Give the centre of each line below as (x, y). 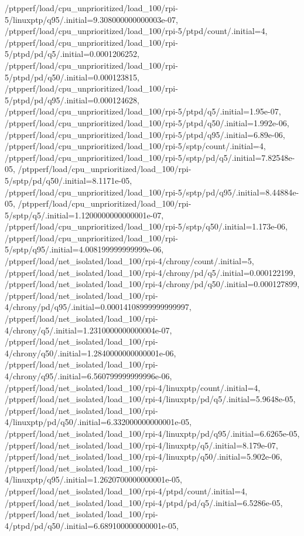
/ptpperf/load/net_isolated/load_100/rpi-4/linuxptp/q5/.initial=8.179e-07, (141, 445)
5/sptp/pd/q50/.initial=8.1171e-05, (69, 180)
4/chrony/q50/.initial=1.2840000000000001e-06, (90, 353)
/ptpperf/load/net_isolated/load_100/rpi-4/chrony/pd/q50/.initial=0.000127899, (152, 284)
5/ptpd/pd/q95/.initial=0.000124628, (72, 100)
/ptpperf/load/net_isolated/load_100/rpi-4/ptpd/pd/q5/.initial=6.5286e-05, (144, 502)
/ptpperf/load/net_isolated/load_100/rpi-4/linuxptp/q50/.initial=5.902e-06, (144, 456)
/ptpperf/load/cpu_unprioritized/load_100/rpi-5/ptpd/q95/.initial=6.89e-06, (145, 134)
